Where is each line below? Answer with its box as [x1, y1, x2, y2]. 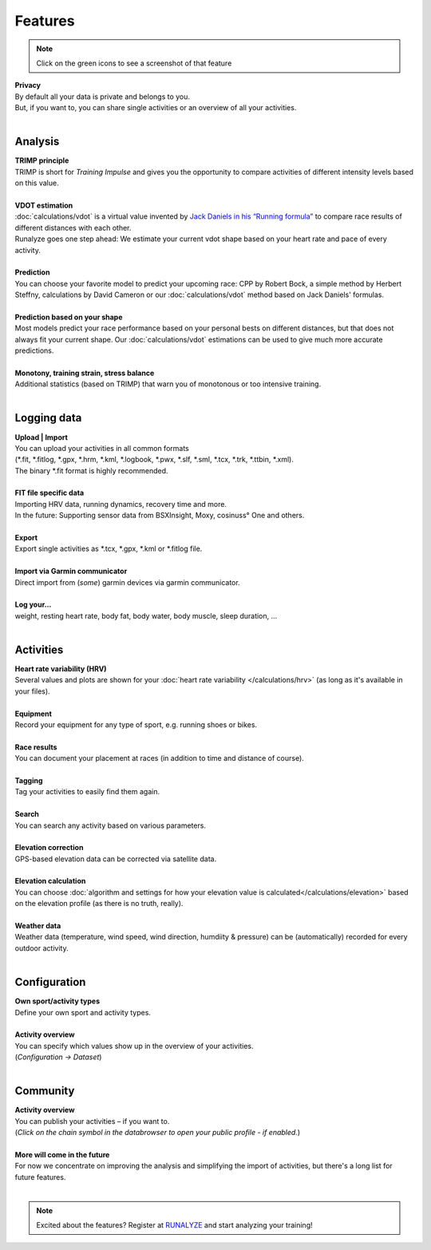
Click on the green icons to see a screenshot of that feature [36, 58, 232, 68]
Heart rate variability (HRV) [14, 664, 107, 674]
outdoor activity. [14, 943, 69, 953]
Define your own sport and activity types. [14, 1007, 152, 1017]
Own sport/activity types [14, 996, 101, 1006]
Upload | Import [14, 432, 68, 442]
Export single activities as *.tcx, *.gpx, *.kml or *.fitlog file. [14, 544, 203, 554]
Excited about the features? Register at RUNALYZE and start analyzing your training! [36, 1220, 313, 1229]
